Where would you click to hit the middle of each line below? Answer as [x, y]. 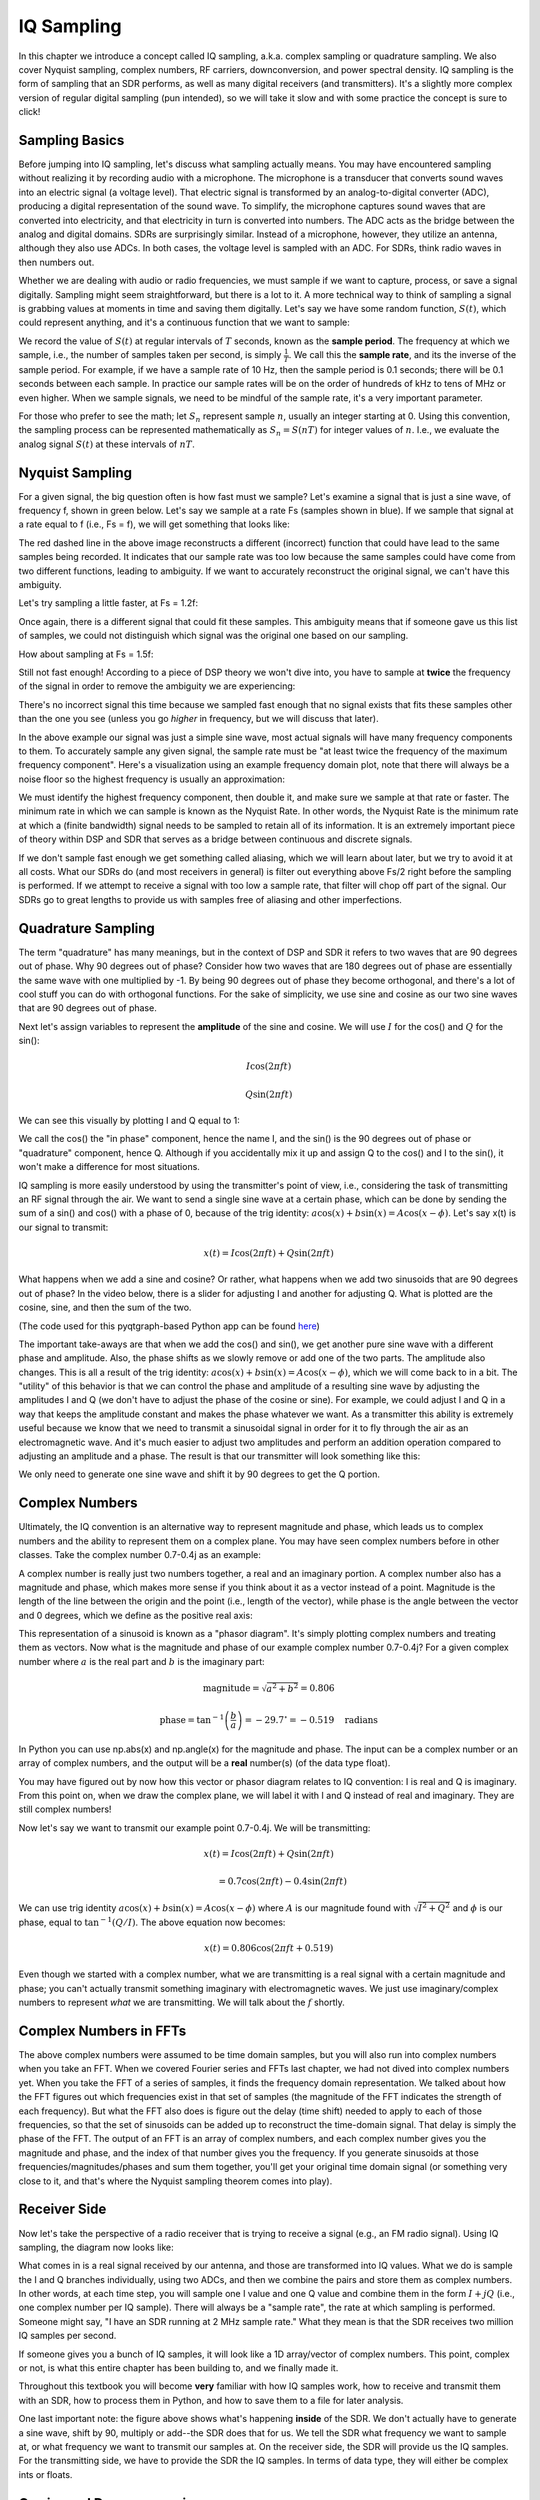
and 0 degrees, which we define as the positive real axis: [136, 1615]
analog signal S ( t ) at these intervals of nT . [106, 444]
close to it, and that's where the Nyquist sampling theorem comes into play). [175, 2181]
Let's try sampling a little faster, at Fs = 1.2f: [108, 603]
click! [29, 112]
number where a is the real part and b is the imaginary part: [141, 1661]
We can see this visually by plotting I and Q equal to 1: [129, 1121]
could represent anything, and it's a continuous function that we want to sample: [184, 322]
